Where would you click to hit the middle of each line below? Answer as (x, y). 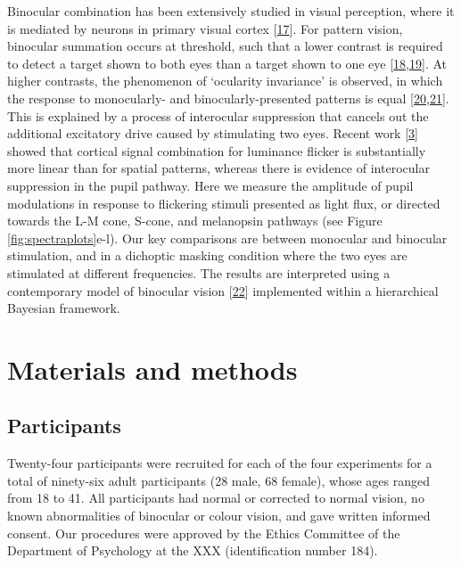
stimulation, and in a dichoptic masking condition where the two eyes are (207, 255)
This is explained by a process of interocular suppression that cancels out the (218, 115)
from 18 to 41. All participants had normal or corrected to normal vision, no (216, 498)
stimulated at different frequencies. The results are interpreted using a (199, 272)
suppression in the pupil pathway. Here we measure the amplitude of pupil (210, 185)
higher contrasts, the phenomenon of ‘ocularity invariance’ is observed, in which (225, 81)
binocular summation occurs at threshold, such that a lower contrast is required (225, 46)
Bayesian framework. (64, 308)
